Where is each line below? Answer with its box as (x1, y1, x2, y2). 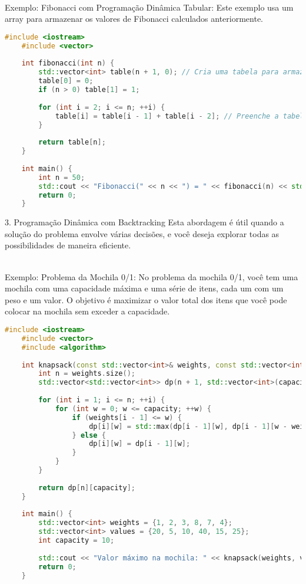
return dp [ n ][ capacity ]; (38, 483, 135, 492)
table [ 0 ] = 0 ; (38, 77, 94, 86)
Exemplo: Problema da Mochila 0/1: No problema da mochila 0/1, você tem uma (5, 270, 298, 283)
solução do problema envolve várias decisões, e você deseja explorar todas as (5, 227, 280, 239)
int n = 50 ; (38, 173, 85, 182)
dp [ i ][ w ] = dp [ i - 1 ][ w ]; (89, 439, 191, 448)
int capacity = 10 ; (38, 536, 115, 545)
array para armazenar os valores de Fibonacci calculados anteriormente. (5, 12, 263, 25)
